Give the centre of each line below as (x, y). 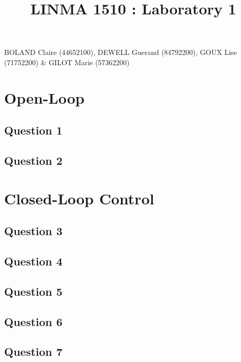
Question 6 (33, 321)
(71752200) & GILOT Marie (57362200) (67, 62)
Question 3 (33, 231)
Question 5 (33, 291)
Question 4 (33, 261)
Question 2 (33, 160)
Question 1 (33, 130)
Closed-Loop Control (79, 198)
